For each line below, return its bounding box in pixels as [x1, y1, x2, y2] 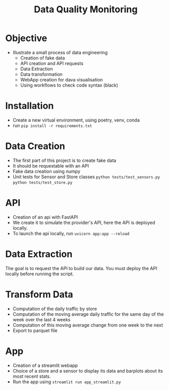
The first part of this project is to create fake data [12, 157, 116, 163]
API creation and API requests [20, 60, 84, 66]
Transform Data [5, 289, 74, 300]
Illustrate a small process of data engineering [12, 49, 108, 55]
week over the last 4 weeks [12, 316, 70, 322]
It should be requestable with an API [12, 162, 89, 169]
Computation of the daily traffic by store [12, 305, 97, 312]
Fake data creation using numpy [12, 168, 81, 174]
